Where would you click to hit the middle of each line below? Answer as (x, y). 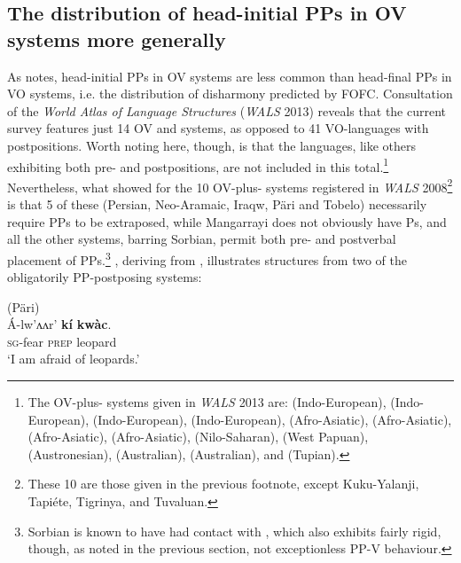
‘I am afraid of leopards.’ (74, 359)
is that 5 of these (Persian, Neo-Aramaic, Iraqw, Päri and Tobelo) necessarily (217, 204)
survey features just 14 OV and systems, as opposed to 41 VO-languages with (218, 128)
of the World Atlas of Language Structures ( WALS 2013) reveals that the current (227, 110)
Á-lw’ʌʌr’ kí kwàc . (59, 324)
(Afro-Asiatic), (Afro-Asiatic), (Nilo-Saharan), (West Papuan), (198, 437)
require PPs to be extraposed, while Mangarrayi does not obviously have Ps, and (227, 221)
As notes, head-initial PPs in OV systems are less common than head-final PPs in (230, 76)
